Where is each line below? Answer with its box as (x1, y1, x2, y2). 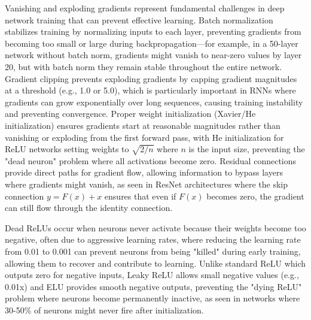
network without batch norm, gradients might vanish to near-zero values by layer (5, 49, 302, 61)
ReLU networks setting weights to (5, 143, 129, 155)
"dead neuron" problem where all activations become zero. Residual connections (5, 154, 297, 167)
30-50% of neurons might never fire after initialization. (5, 304, 204, 316)
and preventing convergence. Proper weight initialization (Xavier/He (5, 107, 256, 120)
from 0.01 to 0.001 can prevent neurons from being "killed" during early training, (5, 245, 301, 258)
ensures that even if (104, 189, 176, 202)
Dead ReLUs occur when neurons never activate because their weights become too (5, 221, 306, 234)
